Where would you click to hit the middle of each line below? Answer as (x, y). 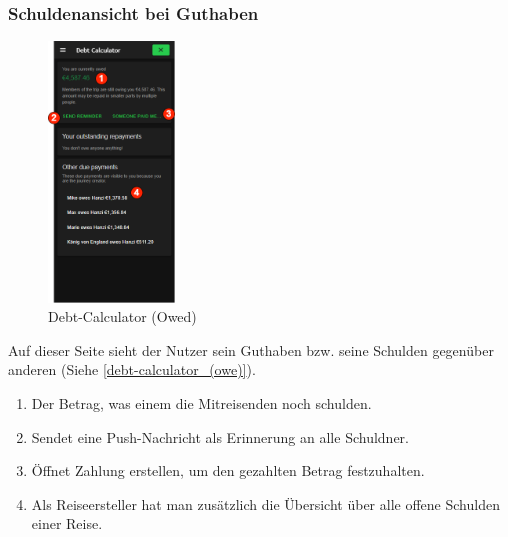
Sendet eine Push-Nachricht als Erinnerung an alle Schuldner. (220, 436)
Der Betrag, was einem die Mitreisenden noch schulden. (201, 403)
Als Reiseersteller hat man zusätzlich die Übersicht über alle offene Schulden (265, 503)
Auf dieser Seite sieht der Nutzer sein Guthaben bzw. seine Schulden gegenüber (251, 349)
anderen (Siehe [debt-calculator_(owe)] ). (132, 369)
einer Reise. (67, 523)
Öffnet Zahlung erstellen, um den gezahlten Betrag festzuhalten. (228, 470)
